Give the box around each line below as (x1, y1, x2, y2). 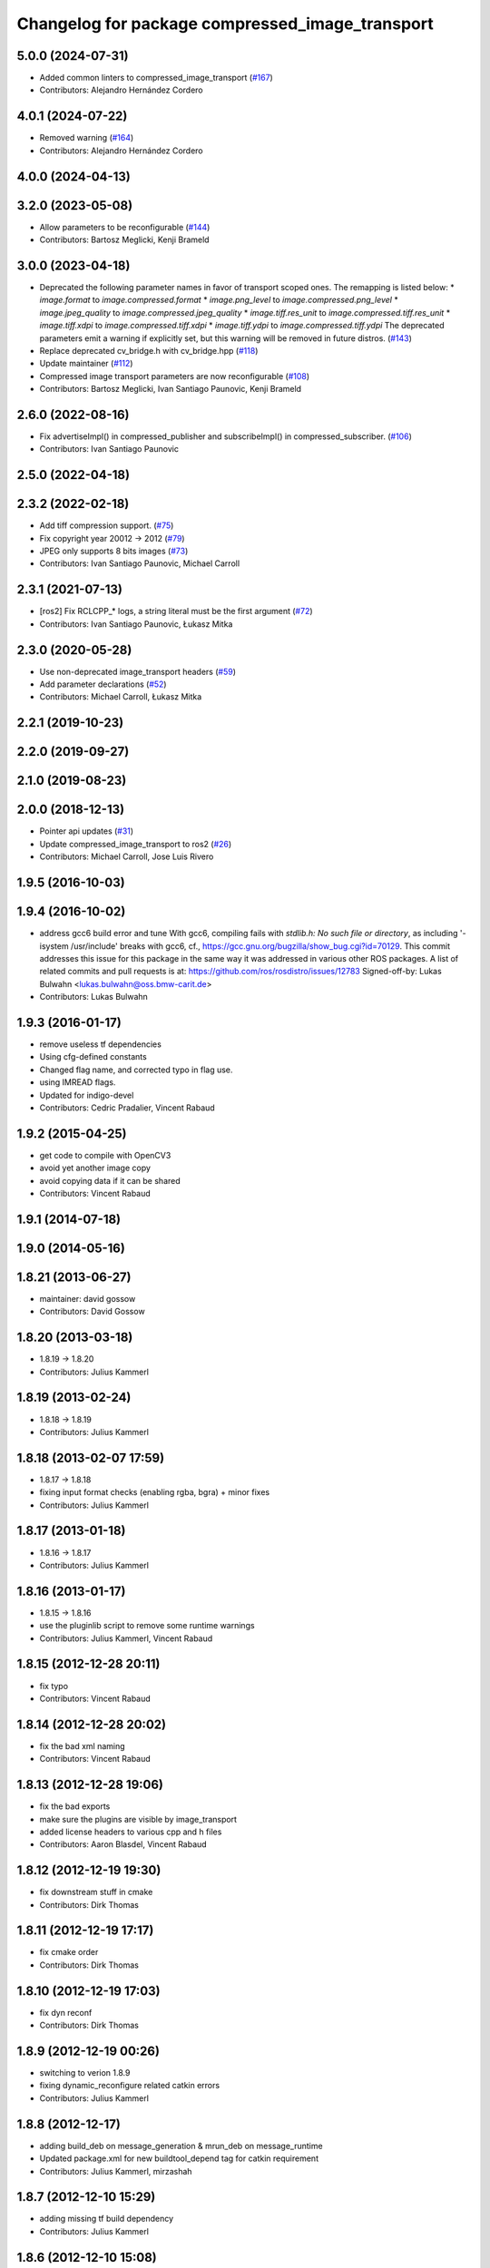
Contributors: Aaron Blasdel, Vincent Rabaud (39, 1839, 208, 1850)
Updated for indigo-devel (39, 1090, 134, 1100)
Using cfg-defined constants (39, 1051, 147, 1062)
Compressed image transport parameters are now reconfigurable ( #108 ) (39, 370, 310, 381)
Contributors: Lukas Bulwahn (39, 992, 149, 1002)
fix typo (39, 1680, 68, 1691)
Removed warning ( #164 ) (39, 132, 134, 143)
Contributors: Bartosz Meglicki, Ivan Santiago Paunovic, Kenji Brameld (39, 384, 302, 395)
